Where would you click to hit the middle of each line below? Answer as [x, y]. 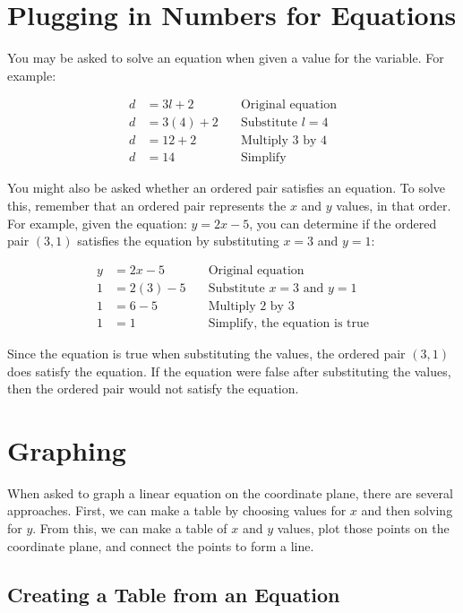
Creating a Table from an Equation [174, 594]
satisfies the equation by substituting [178, 241]
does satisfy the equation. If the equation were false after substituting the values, [229, 371]
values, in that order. [394, 206]
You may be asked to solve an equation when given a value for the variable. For [226, 58]
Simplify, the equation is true [288, 323]
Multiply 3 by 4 [283, 141]
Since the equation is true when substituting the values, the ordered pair [206, 353]
